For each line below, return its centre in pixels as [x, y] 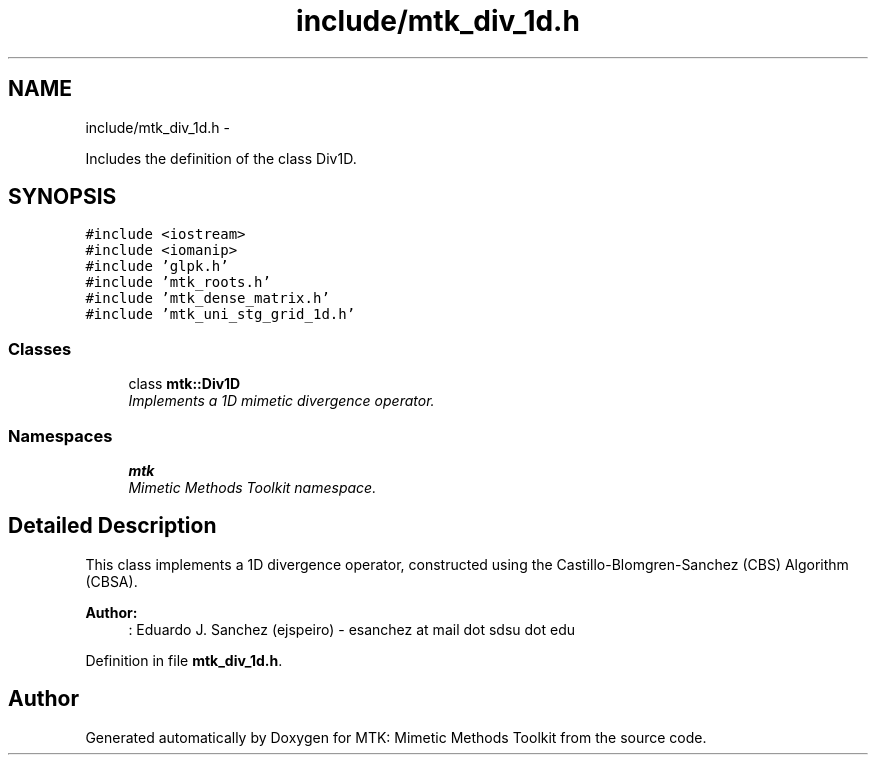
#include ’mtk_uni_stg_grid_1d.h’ [220, 314]
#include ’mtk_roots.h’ [178, 282]
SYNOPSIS [62, 197]
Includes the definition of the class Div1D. [221, 158]
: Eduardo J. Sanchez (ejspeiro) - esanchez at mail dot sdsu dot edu [352, 629]
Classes [40, 348]
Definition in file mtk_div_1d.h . [184, 660]
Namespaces [60, 435]
